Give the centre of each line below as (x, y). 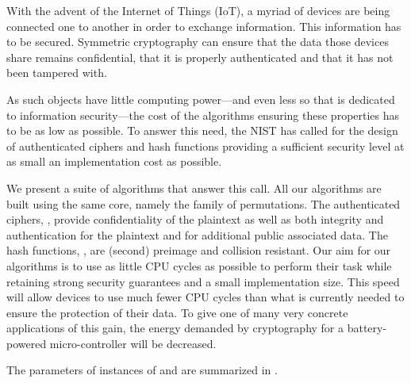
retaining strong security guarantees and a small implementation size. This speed (203, 281)
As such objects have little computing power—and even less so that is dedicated (201, 99)
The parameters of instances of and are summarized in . (142, 370)
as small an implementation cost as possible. (114, 161)
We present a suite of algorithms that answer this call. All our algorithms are (194, 188)
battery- (367, 328)
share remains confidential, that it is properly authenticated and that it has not (200, 57)
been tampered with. (57, 73)
